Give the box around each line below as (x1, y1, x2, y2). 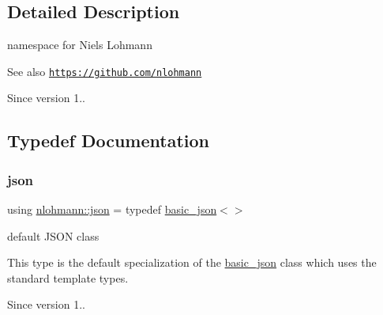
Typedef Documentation (7, 128, 209, 153)
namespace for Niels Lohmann (7, 36, 152, 53)
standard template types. (7, 269, 129, 286)
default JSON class (7, 227, 100, 244)
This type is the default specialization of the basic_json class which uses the (7, 254, 377, 271)
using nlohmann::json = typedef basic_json (7, 201, 217, 218)
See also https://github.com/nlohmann (7, 63, 202, 79)
